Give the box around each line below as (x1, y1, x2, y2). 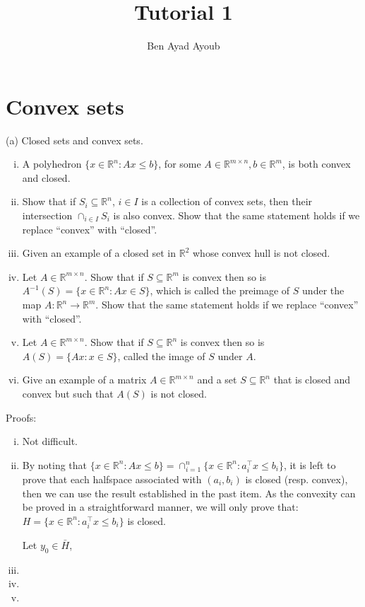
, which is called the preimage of (150, 283, 290, 298)
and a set (197, 372, 237, 387)
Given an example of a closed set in (22, 245, 176, 260)
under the (302, 283, 345, 298)
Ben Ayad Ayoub (147, 38, 220, 53)
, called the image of (117, 348, 205, 363)
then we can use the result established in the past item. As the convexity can (22, 485, 356, 500)
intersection (22, 208, 73, 223)
